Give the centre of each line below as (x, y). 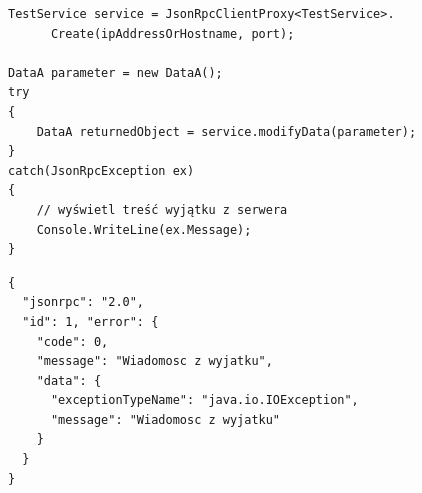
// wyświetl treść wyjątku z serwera (162, 209)
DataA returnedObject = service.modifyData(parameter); (226, 131)
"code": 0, (72, 341)
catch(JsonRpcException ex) (101, 170)
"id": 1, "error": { (90, 321)
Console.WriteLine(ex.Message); (144, 229)
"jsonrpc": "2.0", (83, 302)
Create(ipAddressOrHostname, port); (172, 33)
